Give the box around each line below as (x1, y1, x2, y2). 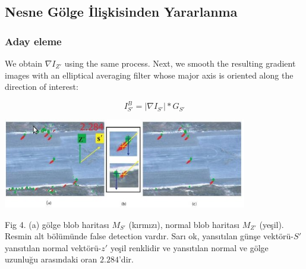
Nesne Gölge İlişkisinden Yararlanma (5, 2, 238, 21)
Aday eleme (5, 33, 62, 48)
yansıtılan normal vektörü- (5, 241, 102, 254)
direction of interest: (5, 80, 78, 93)
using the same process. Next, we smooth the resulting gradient (64, 57, 296, 69)
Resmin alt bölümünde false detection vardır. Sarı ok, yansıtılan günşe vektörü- (5, 230, 294, 242)
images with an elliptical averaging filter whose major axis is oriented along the (5, 68, 294, 81)
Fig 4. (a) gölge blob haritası (5, 218, 109, 230)
